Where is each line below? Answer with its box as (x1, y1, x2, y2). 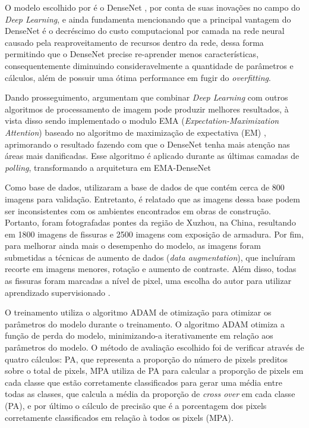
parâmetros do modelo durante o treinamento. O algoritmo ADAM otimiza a (5, 317, 285, 330)
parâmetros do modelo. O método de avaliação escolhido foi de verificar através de (5, 341, 304, 354)
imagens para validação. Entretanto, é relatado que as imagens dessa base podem (5, 192, 300, 205)
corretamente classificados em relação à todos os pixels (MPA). (5, 411, 234, 423)
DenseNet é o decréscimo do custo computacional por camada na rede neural (5, 24, 285, 37)
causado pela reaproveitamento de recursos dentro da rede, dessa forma (5, 36, 264, 48)
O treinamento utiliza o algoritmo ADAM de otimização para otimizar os (5, 306, 272, 318)
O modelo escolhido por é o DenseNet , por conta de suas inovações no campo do (5, 1, 300, 13)
